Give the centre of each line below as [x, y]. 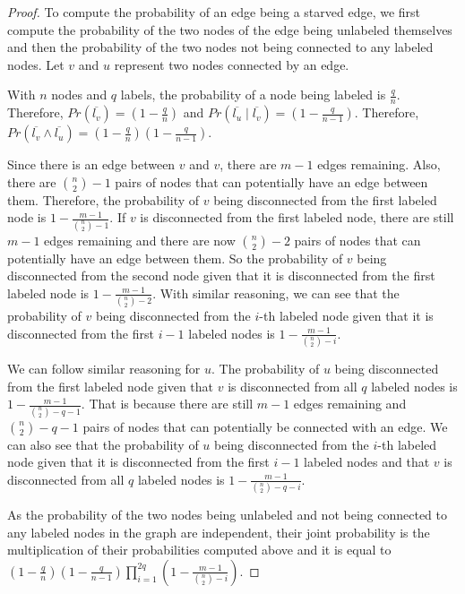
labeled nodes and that [367, 462]
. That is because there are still [167, 404]
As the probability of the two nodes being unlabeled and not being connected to [228, 515]
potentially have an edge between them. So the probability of [175, 258]
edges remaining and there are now [140, 240]
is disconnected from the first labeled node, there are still [297, 217]
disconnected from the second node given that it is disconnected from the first [221, 275]
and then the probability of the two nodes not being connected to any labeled [220, 47]
